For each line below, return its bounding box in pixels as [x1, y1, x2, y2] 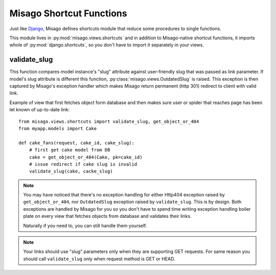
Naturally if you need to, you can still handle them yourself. [23, 222, 147, 229]
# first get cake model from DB [29, 147, 110, 153]
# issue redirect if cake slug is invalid [29, 161, 137, 167]
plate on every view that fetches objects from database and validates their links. [23, 213, 192, 219]
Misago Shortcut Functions [9, 8, 127, 19]
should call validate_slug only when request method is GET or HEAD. [23, 256, 175, 262]
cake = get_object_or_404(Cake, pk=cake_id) [29, 154, 143, 160]
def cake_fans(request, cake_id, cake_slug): [18, 140, 135, 145]
